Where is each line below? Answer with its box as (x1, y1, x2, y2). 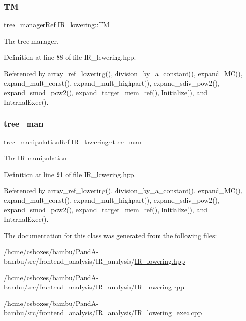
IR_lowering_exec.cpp (134, 307, 202, 318)
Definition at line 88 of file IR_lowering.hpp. (4, 52, 136, 62)
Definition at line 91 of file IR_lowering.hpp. (4, 169, 136, 179)
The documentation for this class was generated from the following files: (4, 230, 217, 240)
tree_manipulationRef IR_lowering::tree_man (4, 136, 142, 146)
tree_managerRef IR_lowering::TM (4, 19, 110, 30)
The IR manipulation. (4, 153, 69, 163)
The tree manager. (4, 35, 58, 46)
